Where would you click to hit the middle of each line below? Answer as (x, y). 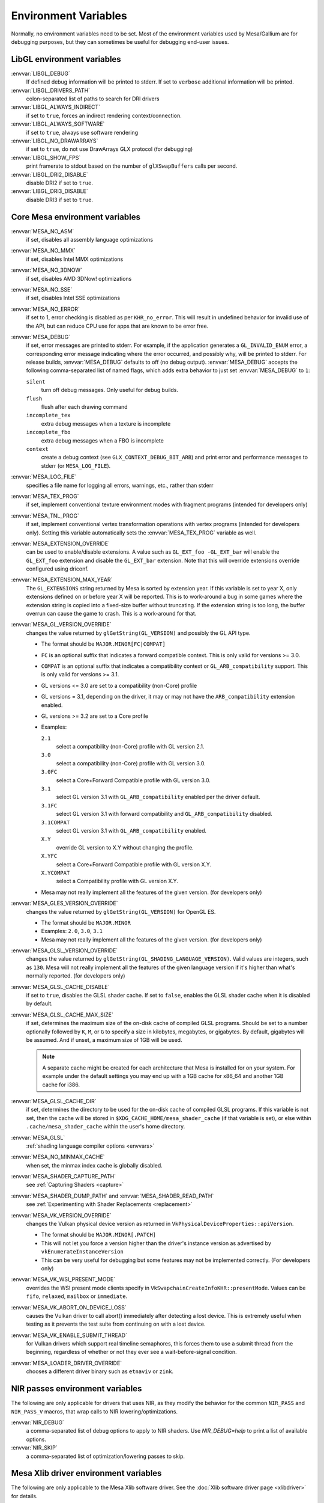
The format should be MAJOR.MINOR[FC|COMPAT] (103, 644)
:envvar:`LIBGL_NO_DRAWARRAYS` (55, 141)
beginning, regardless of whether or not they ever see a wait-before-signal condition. (131, 1352)
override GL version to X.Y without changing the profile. (125, 847)
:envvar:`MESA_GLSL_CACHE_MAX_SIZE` (62, 1015)
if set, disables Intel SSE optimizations (73, 298)
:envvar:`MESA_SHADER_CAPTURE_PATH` (64, 1177)
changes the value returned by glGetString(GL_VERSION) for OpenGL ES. (121, 911)
